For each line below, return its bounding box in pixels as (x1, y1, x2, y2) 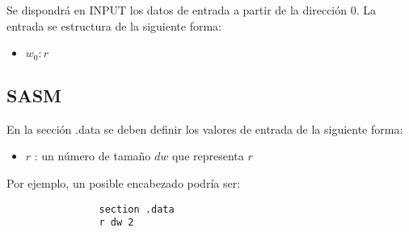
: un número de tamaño (34, 147, 151, 164)
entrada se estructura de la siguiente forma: (6, 17, 221, 34)
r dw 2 (99, 217, 134, 229)
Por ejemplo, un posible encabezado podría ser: (6, 175, 241, 192)
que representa (171, 147, 244, 164)
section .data (99, 203, 175, 215)
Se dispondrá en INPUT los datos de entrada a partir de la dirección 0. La (6, 2, 376, 18)
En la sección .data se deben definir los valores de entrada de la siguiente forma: (6, 120, 403, 137)
